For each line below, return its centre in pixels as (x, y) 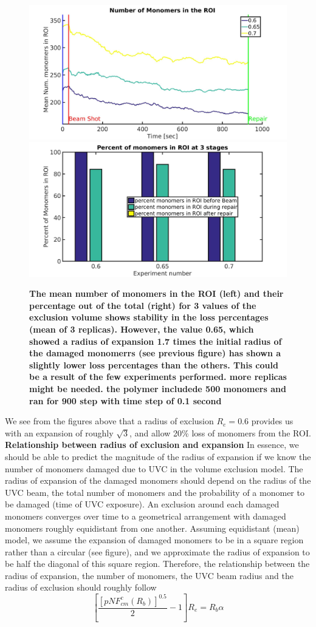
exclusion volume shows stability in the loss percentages (149, 317)
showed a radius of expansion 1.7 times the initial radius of (156, 341)
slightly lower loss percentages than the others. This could (154, 364)
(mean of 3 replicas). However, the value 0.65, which (142, 329)
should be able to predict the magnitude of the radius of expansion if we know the (158, 456)
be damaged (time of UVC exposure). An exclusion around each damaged (142, 504)
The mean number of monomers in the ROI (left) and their (156, 293)
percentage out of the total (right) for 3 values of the (143, 305)
